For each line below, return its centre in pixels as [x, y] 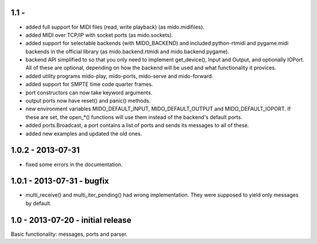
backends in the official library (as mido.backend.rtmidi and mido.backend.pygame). [127, 51]
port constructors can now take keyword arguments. [89, 92]
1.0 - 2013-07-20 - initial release [71, 220]
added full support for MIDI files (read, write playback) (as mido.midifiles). [115, 27]
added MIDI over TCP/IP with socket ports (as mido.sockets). [99, 35]
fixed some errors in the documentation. [74, 164]
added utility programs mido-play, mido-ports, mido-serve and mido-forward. [119, 76]
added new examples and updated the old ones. [84, 133]
